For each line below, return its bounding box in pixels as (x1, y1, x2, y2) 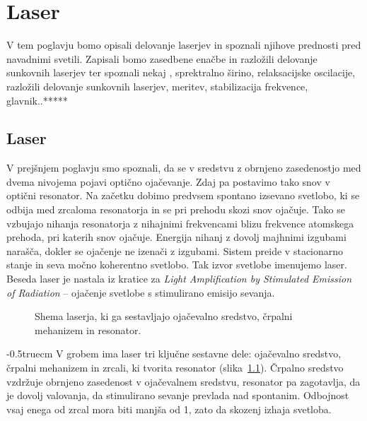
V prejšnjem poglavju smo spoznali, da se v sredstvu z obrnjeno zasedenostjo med (6, 160, 361, 175)
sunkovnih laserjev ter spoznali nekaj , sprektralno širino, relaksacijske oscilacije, (6, 65, 356, 80)
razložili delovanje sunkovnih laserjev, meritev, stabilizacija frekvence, (6, 78, 308, 93)
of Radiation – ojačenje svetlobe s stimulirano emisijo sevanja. (6, 285, 275, 300)
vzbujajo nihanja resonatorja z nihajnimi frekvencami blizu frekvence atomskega (6, 215, 354, 230)
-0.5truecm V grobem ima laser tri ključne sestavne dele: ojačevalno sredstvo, (6, 346, 342, 361)
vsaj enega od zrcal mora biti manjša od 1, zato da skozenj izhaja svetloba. (6, 401, 332, 416)
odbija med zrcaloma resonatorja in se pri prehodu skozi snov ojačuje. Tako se (6, 202, 345, 217)
